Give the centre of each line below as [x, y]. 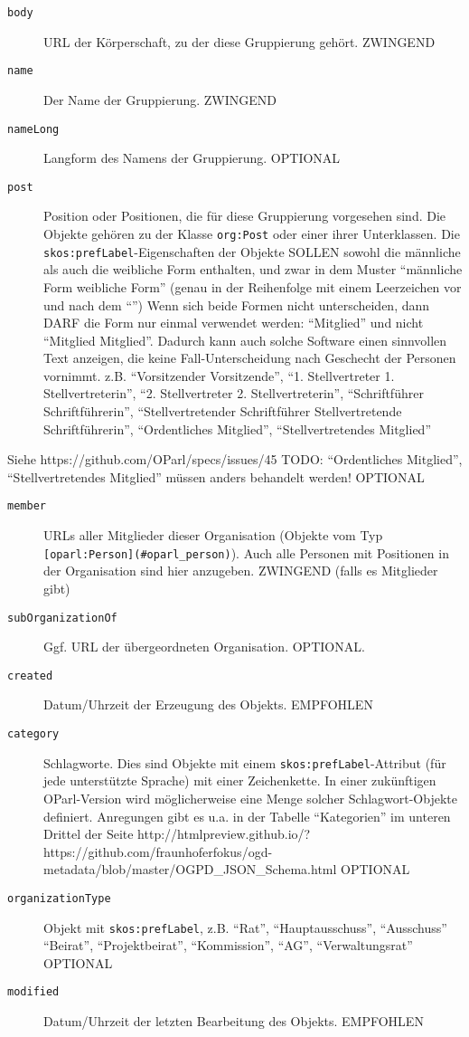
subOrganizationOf [62, 618]
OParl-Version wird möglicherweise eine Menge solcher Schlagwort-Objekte [250, 798]
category [33, 734]
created [30, 675]
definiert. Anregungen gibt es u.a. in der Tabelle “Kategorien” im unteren [247, 816]
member [27, 506]
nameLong [33, 129]
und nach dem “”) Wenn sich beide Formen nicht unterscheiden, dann [237, 304]
